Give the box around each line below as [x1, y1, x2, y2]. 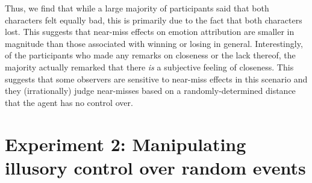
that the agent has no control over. [5, 96, 133, 108]
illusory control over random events [5, 155, 306, 179]
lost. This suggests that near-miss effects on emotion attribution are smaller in [5, 25, 295, 38]
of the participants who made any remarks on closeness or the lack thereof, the [5, 49, 296, 61]
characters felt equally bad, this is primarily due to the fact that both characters [5, 13, 302, 26]
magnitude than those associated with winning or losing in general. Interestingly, [5, 37, 303, 49]
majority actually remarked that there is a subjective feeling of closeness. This [5, 60, 294, 73]
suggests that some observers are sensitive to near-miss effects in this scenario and [5, 72, 308, 85]
